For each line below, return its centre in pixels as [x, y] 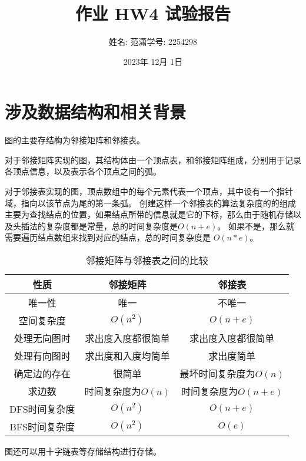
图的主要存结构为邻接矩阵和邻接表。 [75, 140]
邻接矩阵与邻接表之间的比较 [147, 260]
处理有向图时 [42, 356]
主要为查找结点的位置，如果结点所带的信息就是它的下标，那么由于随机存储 [149, 214]
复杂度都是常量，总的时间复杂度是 [112, 225]
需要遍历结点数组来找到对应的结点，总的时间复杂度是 [108, 237]
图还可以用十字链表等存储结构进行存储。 [83, 451]
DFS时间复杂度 [42, 409]
